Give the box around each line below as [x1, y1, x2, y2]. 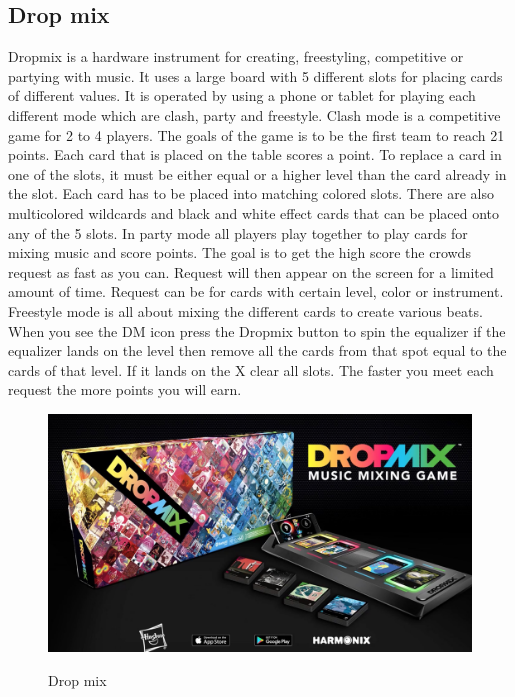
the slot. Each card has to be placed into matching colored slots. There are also [8, 183, 495, 204]
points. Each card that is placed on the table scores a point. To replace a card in [8, 144, 502, 165]
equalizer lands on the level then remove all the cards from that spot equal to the [8, 340, 507, 361]
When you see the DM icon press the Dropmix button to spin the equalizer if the [8, 320, 506, 341]
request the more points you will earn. [8, 379, 242, 400]
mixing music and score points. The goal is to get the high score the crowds [8, 242, 471, 263]
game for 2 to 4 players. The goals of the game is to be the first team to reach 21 [8, 124, 505, 145]
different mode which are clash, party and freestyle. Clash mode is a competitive [8, 104, 501, 125]
